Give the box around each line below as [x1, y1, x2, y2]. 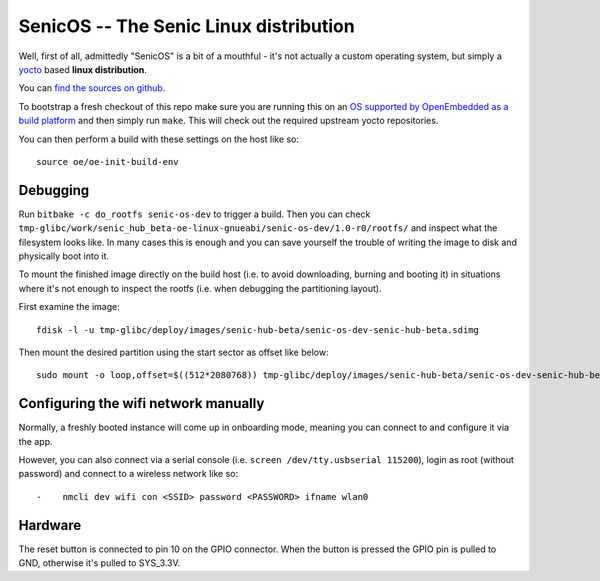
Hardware [18, 516, 82, 534]
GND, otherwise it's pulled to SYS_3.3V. [18, 557, 181, 569]
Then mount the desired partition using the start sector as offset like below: [18, 346, 329, 358]
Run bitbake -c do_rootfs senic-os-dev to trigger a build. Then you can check [18, 208, 371, 220]
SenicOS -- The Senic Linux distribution [18, 15, 355, 37]
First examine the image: [18, 301, 120, 313]
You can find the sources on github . [18, 82, 166, 94]
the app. [18, 435, 53, 447]
